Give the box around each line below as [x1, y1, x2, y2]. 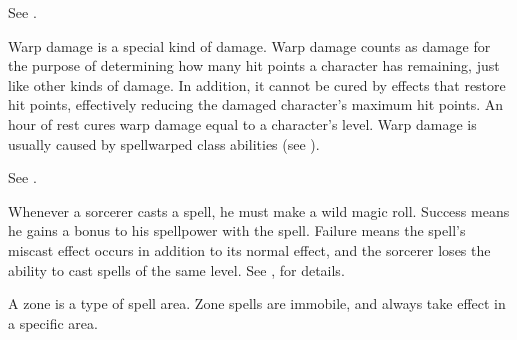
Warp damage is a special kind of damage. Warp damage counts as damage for [8, 35, 491, 56]
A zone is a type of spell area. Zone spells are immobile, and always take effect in [8, 293, 506, 314]
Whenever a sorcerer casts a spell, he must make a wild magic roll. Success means [8, 200, 510, 221]
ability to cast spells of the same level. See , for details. [8, 259, 345, 280]
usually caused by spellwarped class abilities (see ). [8, 133, 320, 154]
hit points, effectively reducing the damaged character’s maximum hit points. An [8, 94, 504, 115]
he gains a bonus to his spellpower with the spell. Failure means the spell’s [8, 220, 466, 241]
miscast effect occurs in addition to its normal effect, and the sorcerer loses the [8, 239, 491, 260]
